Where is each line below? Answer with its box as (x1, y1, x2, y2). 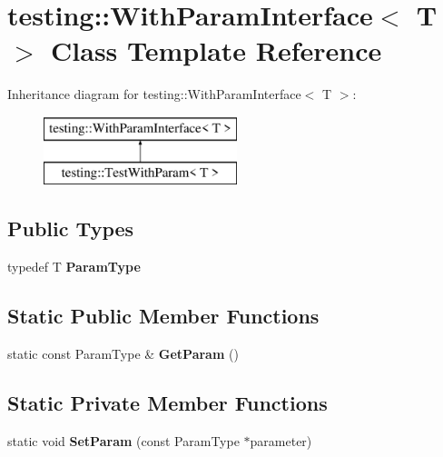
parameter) (250, 431, 312, 450)
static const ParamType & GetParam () (7, 344, 239, 363)
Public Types (7, 214, 134, 243)
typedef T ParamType (7, 257, 141, 276)
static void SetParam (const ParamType (7, 431, 240, 450)
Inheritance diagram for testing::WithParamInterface (7, 84, 301, 104)
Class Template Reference (51, 32, 382, 69)
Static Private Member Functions (7, 389, 328, 417)
